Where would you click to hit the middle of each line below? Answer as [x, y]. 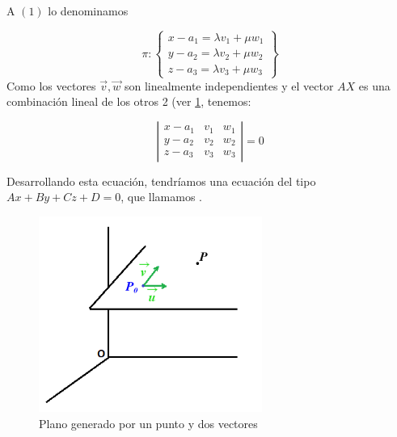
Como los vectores [51, 85]
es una [374, 85]
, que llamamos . [161, 197]
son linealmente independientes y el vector [229, 85]
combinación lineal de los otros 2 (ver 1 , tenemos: [129, 101]
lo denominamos [88, 11]
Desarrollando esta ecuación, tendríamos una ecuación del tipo [161, 181]
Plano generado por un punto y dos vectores [148, 423]
